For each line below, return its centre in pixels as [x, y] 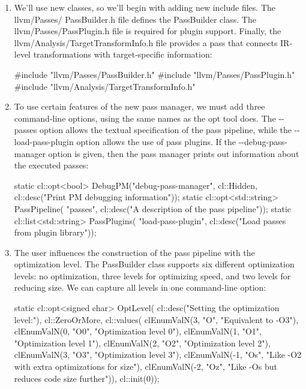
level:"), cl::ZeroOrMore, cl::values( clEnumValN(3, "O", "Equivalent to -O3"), [156, 319]
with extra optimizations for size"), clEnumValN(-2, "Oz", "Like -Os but [145, 367]
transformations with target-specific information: [123, 54]
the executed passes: [51, 165]
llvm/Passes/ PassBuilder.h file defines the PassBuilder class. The [135, 19]
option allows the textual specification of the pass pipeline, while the [166, 130]
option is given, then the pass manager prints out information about [174, 153]
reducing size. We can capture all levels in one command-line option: [140, 287]
